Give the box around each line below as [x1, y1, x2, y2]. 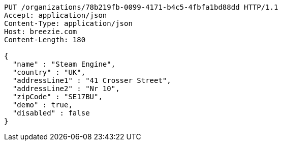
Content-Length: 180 [4, 36, 86, 44]
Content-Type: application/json [4, 19, 133, 27]
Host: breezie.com [4, 27, 77, 36]
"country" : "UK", [12, 68, 86, 76]
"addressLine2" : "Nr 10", [12, 84, 120, 93]
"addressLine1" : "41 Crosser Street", [12, 76, 171, 84]
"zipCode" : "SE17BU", [12, 93, 103, 101]
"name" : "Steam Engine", [12, 60, 116, 68]
